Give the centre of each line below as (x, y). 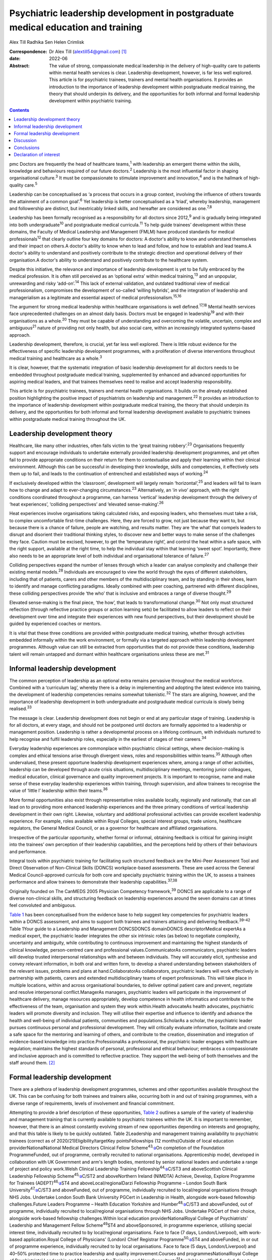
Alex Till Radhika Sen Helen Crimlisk (47, 42)
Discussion (25, 141)
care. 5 (31, 185)
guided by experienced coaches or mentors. (55, 624)
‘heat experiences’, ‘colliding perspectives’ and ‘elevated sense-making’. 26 (86, 504)
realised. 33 (21, 708)
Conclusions (27, 147)
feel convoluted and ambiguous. (43, 905)
